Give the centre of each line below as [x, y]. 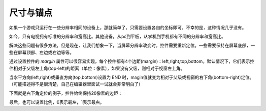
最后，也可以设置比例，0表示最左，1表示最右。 [57, 102]
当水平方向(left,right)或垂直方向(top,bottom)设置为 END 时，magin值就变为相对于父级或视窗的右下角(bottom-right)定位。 [132, 77]
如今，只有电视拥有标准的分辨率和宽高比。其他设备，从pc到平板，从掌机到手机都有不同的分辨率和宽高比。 [117, 36]
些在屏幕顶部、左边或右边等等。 [41, 52]
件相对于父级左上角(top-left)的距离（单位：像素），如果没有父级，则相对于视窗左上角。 [97, 68]
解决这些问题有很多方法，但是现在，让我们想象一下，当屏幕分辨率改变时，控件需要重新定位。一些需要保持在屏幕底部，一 [132, 45]
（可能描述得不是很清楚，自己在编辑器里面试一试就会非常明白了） [76, 84]
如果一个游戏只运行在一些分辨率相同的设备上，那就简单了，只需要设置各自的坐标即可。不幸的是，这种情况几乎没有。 [128, 28]
